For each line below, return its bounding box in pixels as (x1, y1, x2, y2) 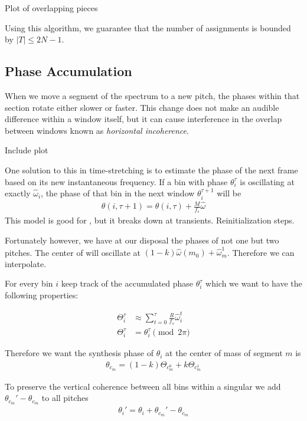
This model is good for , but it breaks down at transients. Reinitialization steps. (5, 214, 295, 226)
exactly (5, 187, 31, 199)
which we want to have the (205, 277, 302, 290)
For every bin (5, 277, 53, 290)
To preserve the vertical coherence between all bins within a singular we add (5, 380, 281, 392)
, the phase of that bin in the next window (41, 187, 195, 199)
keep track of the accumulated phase (61, 277, 194, 290)
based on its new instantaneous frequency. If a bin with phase (5, 175, 228, 188)
